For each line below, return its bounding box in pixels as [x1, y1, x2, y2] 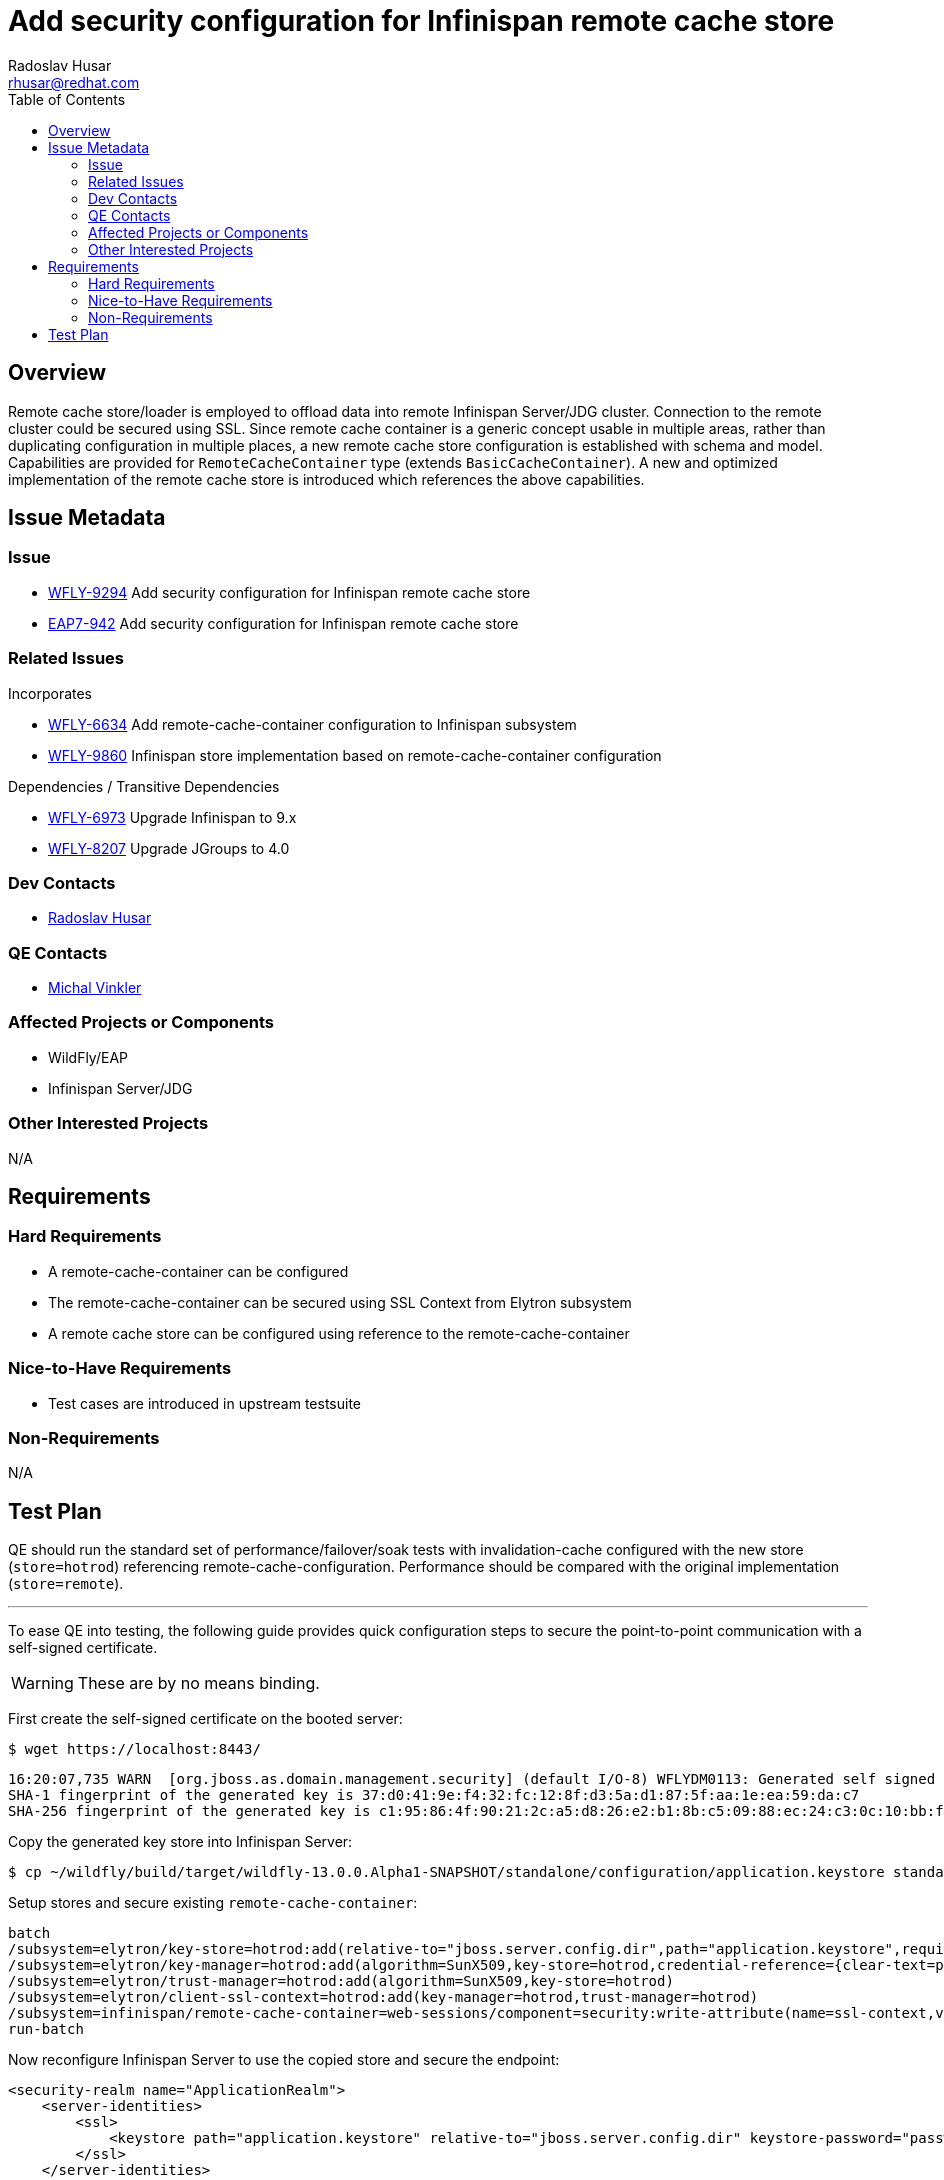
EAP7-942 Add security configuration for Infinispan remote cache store [48, 614, 519, 632]
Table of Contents [8, 90, 126, 108]
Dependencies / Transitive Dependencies [8, 777, 280, 795]
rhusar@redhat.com [8, 73, 140, 91]
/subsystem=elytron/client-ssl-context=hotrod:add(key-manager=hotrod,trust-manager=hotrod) [8, 1989, 759, 2006]
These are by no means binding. [77, 1673, 320, 1694]
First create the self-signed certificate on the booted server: [8, 1710, 403, 1728]
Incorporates [8, 684, 93, 702]
